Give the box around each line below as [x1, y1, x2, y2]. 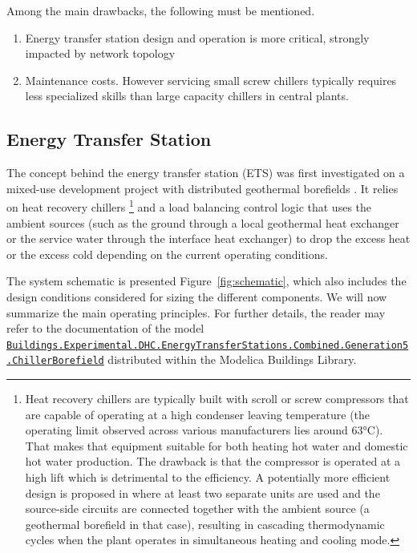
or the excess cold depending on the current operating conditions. [6, 245, 328, 262]
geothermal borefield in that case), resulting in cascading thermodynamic [25, 515, 385, 532]
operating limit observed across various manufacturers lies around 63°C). [25, 422, 383, 438]
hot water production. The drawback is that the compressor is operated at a [25, 453, 400, 470]
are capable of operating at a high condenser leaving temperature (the [25, 406, 370, 422]
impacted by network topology [25, 45, 176, 62]
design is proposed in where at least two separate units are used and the [25, 484, 380, 501]
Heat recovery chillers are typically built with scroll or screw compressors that [25, 390, 409, 407]
